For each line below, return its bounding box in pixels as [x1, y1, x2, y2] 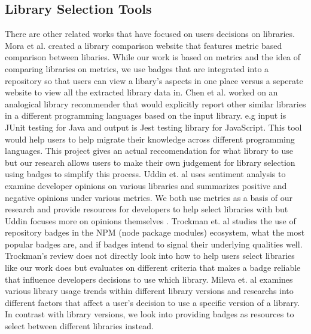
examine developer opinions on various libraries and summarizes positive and [5, 179, 287, 191]
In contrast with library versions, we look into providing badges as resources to [5, 308, 294, 320]
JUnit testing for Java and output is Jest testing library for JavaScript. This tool [5, 120, 302, 133]
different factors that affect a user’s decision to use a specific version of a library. [5, 296, 300, 308]
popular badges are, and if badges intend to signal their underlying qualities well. [5, 237, 303, 250]
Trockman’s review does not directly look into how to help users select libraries [5, 249, 295, 262]
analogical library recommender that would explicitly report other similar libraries [5, 97, 306, 110]
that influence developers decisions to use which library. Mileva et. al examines [5, 273, 293, 285]
